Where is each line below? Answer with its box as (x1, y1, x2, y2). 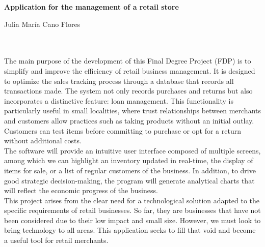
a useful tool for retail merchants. (4, 235, 109, 245)
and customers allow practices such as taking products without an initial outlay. (4, 115, 254, 126)
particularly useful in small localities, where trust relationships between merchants (4, 105, 261, 116)
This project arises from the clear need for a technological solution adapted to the (4, 195, 259, 205)
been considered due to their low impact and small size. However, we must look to (4, 214, 261, 225)
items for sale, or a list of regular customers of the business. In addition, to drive (4, 165, 256, 175)
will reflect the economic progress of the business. (4, 185, 158, 196)
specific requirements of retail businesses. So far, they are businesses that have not (4, 205, 261, 215)
